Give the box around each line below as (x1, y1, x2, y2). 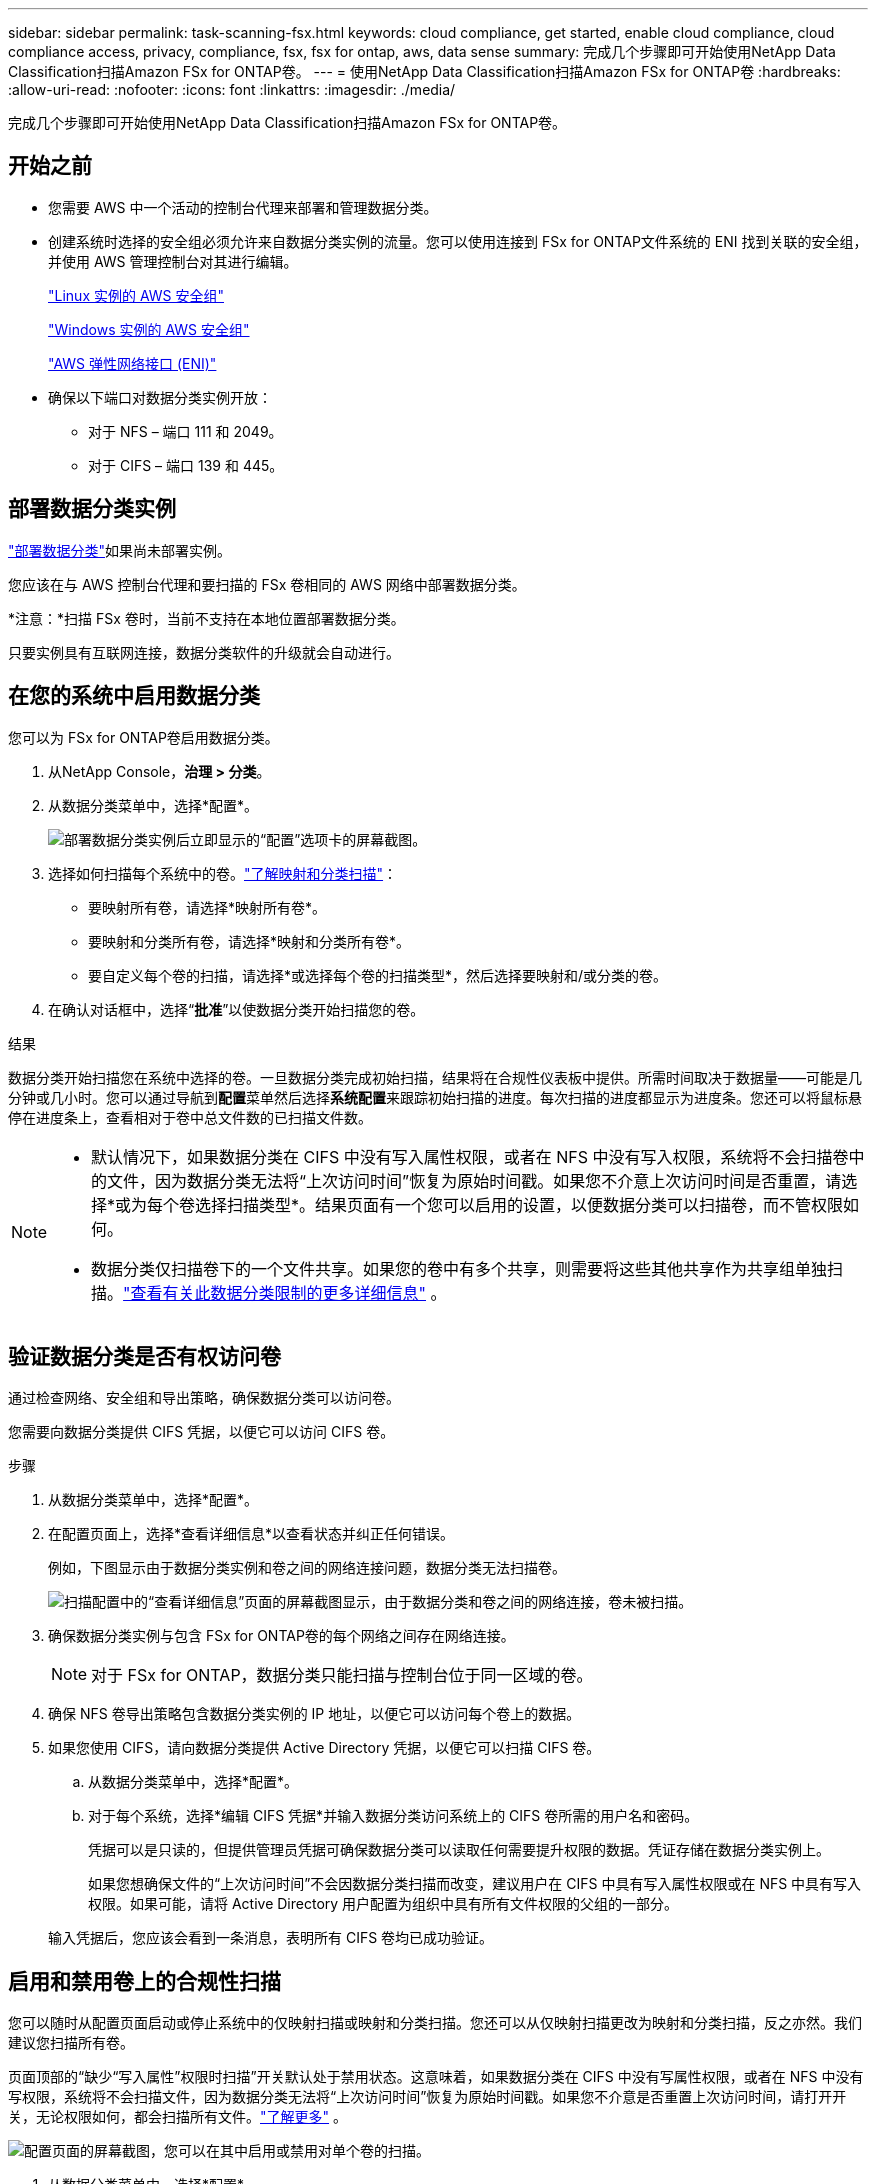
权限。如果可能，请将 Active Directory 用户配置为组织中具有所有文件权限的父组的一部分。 (88, 1895, 679, 1913)
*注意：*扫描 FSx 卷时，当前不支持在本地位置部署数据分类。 (8, 609, 405, 627)
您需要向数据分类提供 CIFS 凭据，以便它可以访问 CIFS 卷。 (8, 1423, 395, 1441)
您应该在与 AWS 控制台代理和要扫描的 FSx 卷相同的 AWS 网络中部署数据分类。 (8, 575, 526, 593)
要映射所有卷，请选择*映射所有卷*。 (88, 898, 327, 916)
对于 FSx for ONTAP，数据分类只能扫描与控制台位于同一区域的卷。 (91, 1665, 593, 1686)
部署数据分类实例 (8, 496, 176, 522)
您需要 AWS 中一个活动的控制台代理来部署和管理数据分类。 (48, 198, 438, 216)
